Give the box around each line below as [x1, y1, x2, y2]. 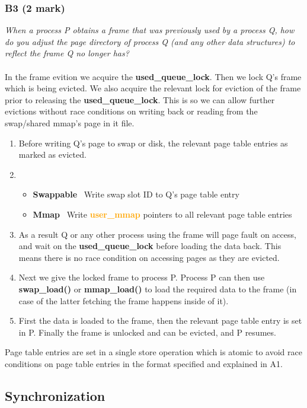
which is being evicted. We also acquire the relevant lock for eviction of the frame [5, 82, 301, 94]
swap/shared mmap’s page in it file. [5, 116, 135, 129]
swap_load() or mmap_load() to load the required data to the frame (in [18, 282, 297, 295]
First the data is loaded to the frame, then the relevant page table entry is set [18, 314, 302, 327]
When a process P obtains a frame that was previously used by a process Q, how [5, 24, 295, 36]
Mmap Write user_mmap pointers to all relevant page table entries [33, 208, 292, 220]
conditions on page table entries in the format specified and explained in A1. [5, 357, 283, 369]
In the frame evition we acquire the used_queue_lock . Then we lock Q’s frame [5, 70, 302, 82]
